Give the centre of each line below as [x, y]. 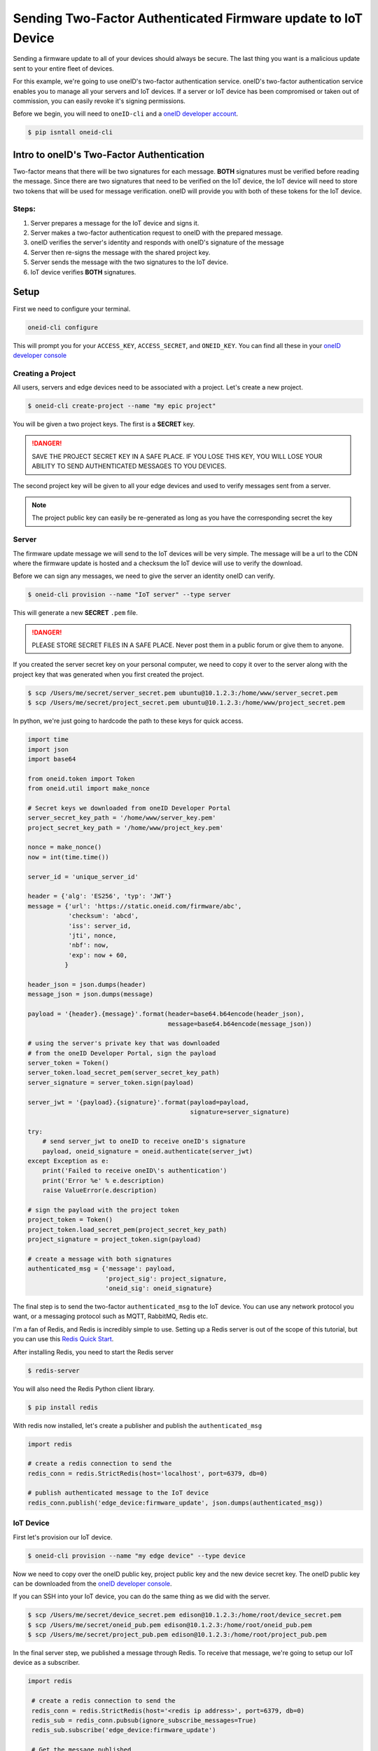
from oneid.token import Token [82, 778]
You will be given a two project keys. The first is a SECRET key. [104, 424]
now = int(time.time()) [69, 857]
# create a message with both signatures [100, 1259]
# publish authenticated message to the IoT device [118, 1493]
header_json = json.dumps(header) [87, 984]
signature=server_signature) [240, 1112]
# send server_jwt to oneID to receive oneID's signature [144, 1141]
